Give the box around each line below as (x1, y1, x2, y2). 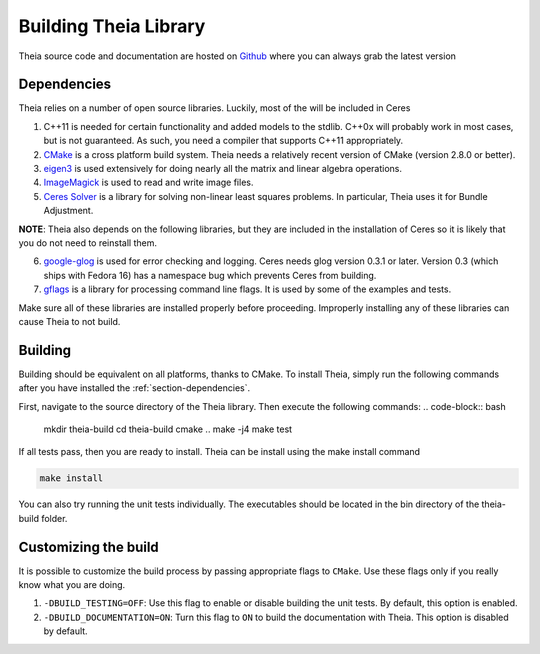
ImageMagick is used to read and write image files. (43, 176, 254, 189)
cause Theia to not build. (18, 315, 121, 327)
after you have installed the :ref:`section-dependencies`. (18, 382, 251, 394)
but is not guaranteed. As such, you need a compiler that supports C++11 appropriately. (43, 135, 404, 147)
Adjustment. (43, 205, 94, 217)
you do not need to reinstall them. (18, 236, 157, 249)
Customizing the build (18, 538, 159, 555)
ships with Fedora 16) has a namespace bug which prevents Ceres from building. (43, 269, 377, 281)
